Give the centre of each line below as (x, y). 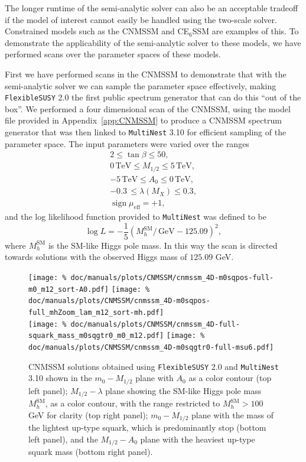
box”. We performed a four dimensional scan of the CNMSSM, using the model (148, 108)
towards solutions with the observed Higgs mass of (96, 257)
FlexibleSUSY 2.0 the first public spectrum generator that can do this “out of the (153, 97)
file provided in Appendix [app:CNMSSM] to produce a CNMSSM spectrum (143, 120)
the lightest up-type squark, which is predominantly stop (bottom (147, 427)
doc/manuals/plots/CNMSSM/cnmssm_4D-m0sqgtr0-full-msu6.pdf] (151, 347)
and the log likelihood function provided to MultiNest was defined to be (136, 217)
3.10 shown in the (60, 378)
